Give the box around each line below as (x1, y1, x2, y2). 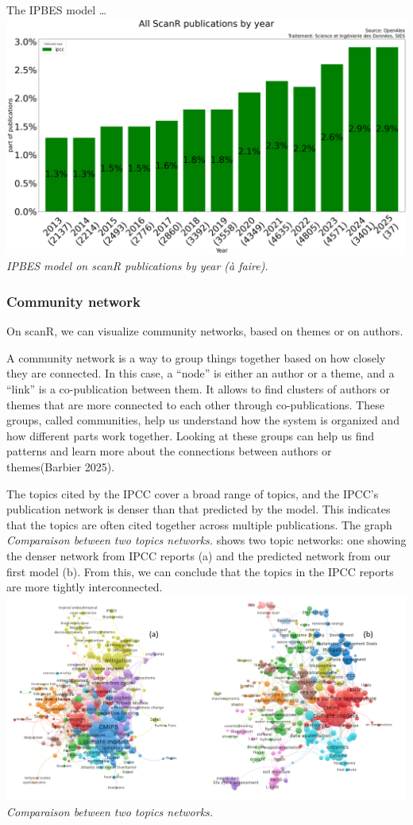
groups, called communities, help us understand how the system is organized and (6, 412, 399, 428)
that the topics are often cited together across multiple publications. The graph (6, 516, 392, 533)
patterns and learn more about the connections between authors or (6, 443, 332, 459)
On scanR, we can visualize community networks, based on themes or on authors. (6, 323, 403, 339)
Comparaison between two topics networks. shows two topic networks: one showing (6, 532, 407, 548)
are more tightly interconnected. (6, 579, 163, 595)
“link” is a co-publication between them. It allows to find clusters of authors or (6, 381, 391, 397)
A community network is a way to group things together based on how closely (6, 349, 386, 366)
